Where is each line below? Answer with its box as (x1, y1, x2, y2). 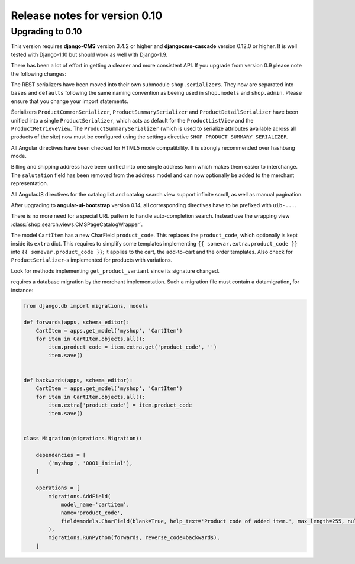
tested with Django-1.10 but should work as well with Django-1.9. (11, 51, 168, 58)
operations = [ (35, 485, 80, 491)
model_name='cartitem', (60, 501, 130, 508)
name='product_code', (60, 510, 124, 516)
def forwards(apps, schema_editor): (23, 319, 130, 325)
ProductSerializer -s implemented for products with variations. (11, 256, 173, 263)
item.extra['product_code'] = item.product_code (48, 402, 192, 408)
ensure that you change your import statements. (11, 98, 128, 105)
